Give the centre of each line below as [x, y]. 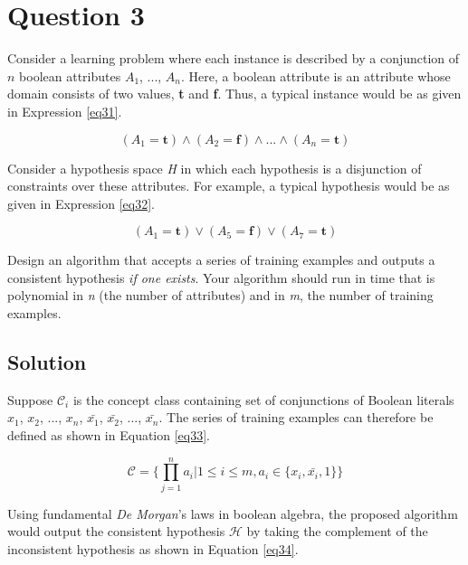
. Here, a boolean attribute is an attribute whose [316, 75]
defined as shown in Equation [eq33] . [109, 435]
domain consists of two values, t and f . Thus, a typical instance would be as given [234, 94]
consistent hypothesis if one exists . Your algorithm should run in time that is [221, 277]
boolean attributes [70, 75]
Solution [47, 362]
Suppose [30, 399]
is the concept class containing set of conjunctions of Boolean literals [263, 399]
